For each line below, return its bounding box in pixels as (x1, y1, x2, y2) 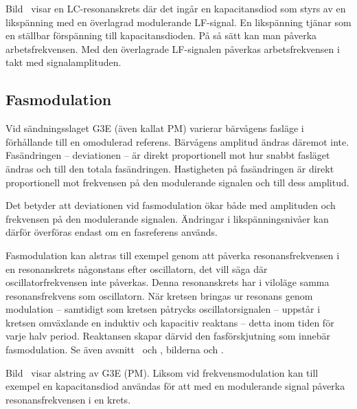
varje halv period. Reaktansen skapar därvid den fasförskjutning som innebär (5, 329, 331, 343)
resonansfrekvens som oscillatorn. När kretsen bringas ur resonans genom (5, 288, 313, 302)
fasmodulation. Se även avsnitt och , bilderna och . (5, 342, 224, 357)
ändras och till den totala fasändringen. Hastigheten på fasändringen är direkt (5, 161, 334, 175)
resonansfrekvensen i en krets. (5, 392, 131, 406)
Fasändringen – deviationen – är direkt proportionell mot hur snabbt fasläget (5, 148, 330, 162)
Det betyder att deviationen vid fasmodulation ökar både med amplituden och (5, 198, 336, 212)
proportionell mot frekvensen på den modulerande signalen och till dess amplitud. (5, 175, 349, 189)
